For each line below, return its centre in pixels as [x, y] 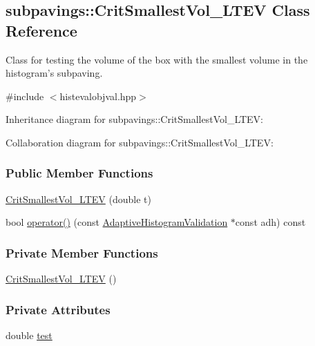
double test [29, 335]
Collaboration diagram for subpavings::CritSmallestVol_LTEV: [140, 142]
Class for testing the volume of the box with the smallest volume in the [157, 59]
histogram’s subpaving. [54, 73]
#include [25, 96]
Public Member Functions [79, 173]
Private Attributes [58, 309]
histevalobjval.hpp [98, 96]
